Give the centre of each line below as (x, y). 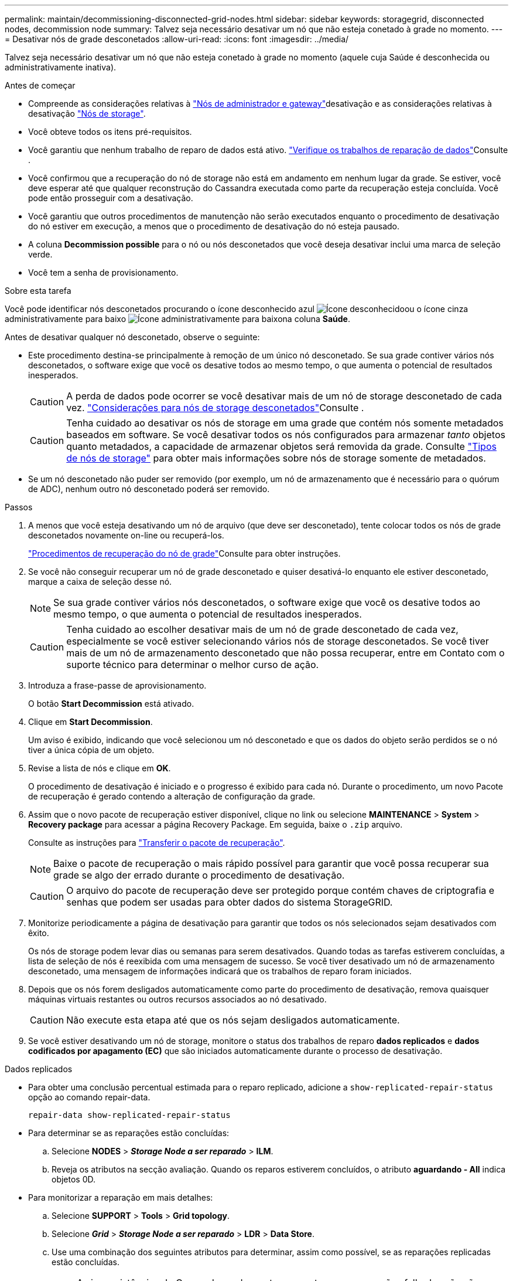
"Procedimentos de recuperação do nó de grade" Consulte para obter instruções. (184, 553)
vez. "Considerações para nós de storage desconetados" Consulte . (215, 408)
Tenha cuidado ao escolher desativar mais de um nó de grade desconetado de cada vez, (262, 629)
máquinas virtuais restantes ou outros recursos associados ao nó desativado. (177, 999)
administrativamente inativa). (61, 67)
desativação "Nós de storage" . (87, 113)
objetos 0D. (74, 1179)
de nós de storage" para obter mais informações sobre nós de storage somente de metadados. (276, 458)
